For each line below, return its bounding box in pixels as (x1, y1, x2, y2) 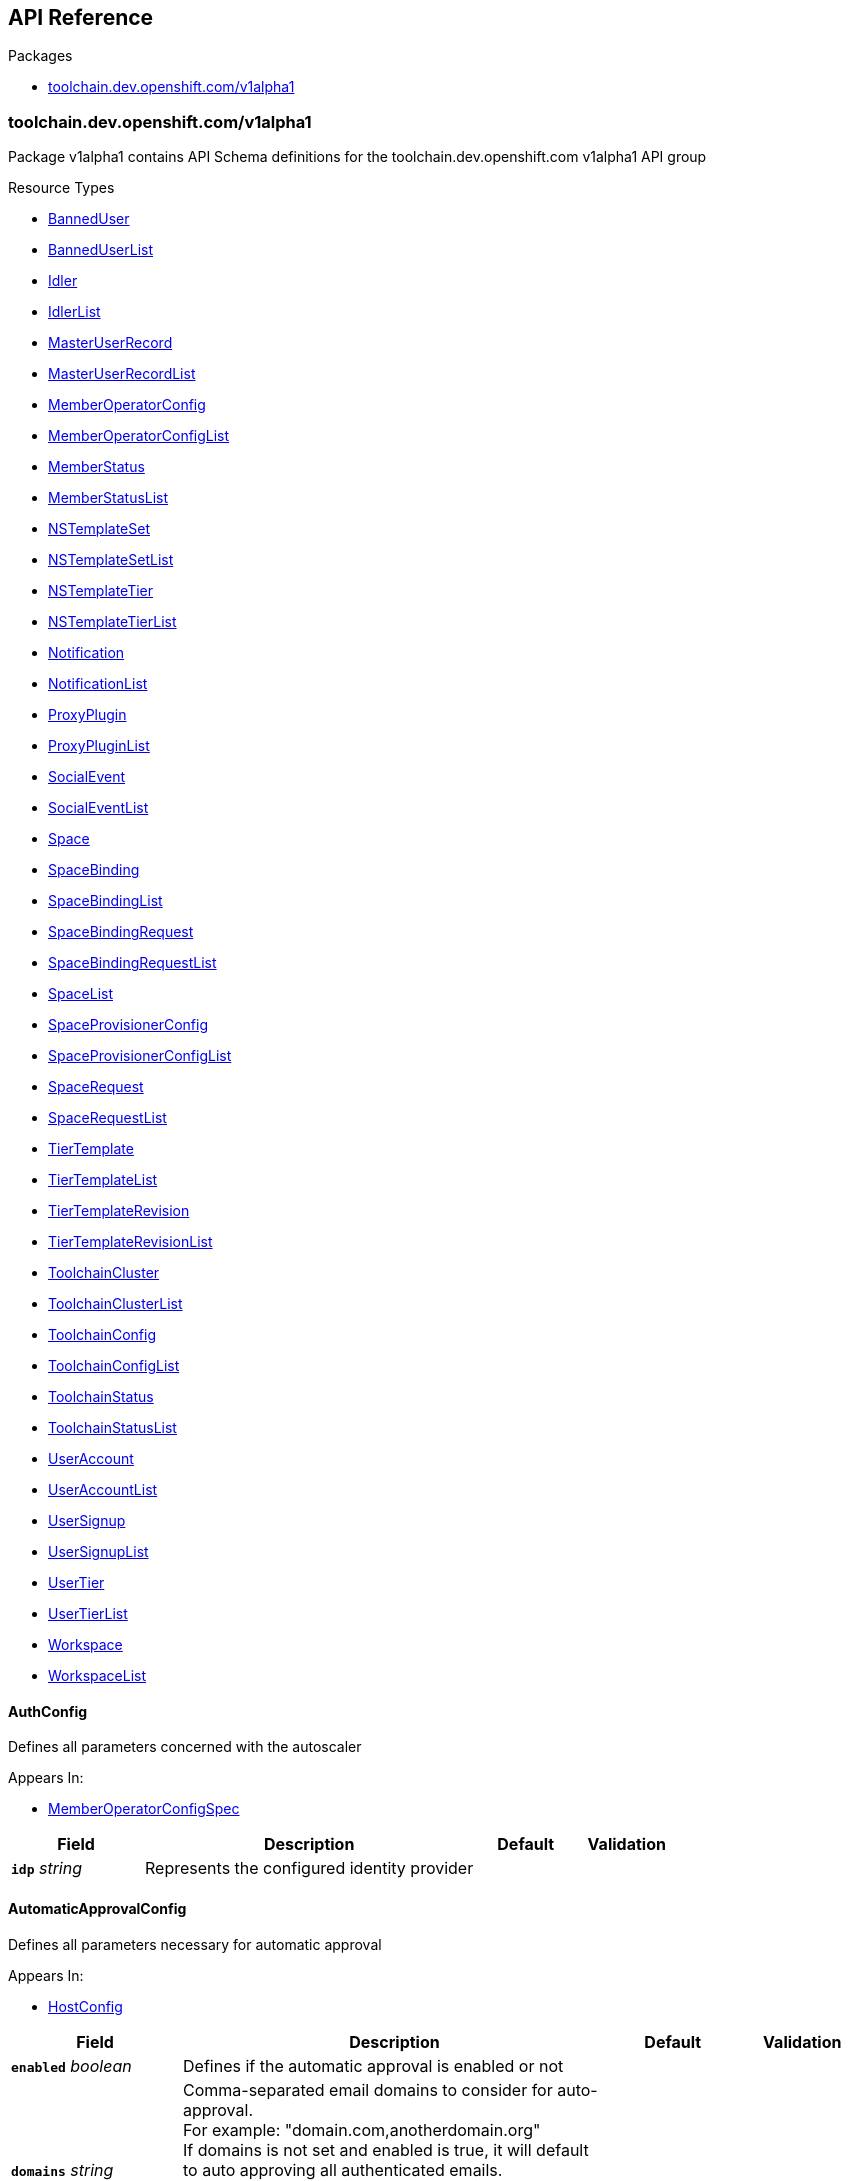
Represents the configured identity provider (145, 1858, 474, 1879)
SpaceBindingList (48, 892, 163, 910)
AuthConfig (8, 1702, 88, 1720)
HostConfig (48, 1997, 123, 2015)
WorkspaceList (48, 1667, 147, 1685)
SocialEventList (48, 799, 149, 817)
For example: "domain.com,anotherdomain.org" (183, 2119, 541, 2140)
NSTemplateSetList (48, 551, 174, 569)
